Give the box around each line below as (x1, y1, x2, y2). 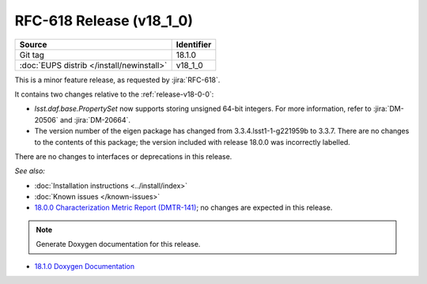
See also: (14, 166, 45, 176)
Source (19, 39, 47, 50)
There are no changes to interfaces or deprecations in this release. (14, 151, 232, 161)
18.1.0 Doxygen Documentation (34, 261, 135, 271)
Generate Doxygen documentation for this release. (36, 240, 201, 249)
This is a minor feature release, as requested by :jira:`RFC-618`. (14, 75, 221, 85)
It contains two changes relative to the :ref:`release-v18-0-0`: (14, 89, 214, 99)
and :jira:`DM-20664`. (59, 115, 130, 124)
